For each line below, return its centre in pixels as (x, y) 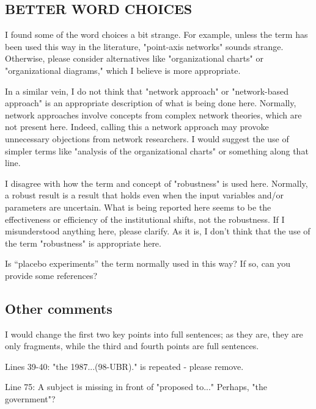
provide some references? (51, 275)
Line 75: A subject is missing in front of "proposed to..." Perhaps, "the (136, 387)
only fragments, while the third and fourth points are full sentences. (132, 346)
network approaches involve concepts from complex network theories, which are (153, 114)
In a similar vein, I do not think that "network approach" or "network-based (147, 91)
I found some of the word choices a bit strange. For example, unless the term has (156, 34)
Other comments (59, 308)
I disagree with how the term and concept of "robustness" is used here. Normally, (156, 183)
